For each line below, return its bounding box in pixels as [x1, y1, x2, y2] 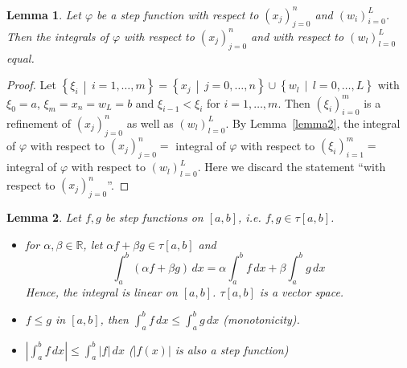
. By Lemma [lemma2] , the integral [225, 114, 401, 131]
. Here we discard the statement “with [197, 158, 386, 175]
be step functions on [105, 209, 203, 226]
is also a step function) [175, 341, 289, 358]
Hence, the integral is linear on [25, 283, 178, 300]
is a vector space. [259, 283, 344, 300]
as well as [126, 114, 174, 131]
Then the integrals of [6, 27, 109, 44]
